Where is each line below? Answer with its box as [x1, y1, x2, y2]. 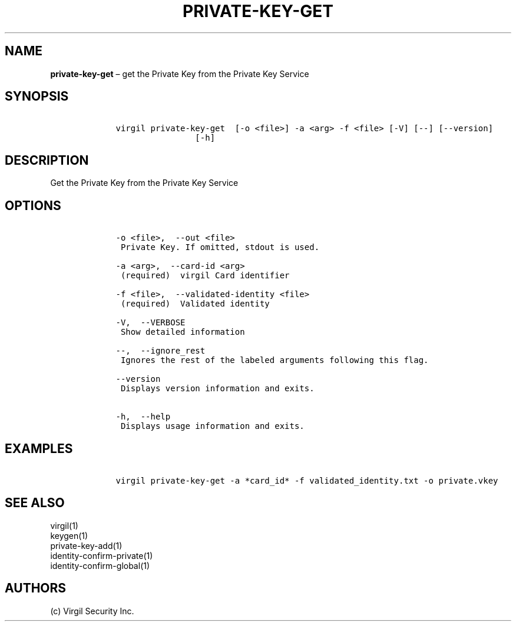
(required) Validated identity [120, 299, 270, 309]
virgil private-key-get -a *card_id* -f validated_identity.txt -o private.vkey [115, 475, 498, 485]
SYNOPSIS [5, 89, 69, 104]
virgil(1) [50, 520, 78, 531]
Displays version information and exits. [120, 384, 315, 394]
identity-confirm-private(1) [50, 550, 153, 561]
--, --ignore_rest [115, 346, 206, 356]
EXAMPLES [5, 441, 73, 456]
